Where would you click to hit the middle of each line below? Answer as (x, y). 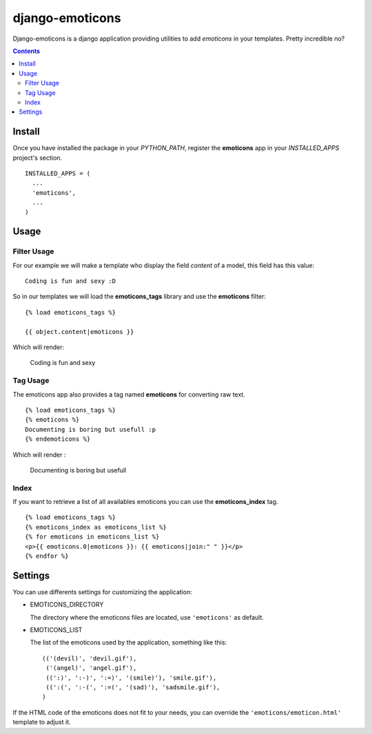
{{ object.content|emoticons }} (80, 332)
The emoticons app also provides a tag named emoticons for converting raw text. (129, 394)
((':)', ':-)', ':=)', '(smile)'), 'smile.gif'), (131, 678)
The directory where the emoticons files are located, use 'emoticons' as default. (147, 617)
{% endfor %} (47, 556)
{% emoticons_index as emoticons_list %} (96, 527)
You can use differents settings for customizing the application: (102, 591)
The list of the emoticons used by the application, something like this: (128, 642)
